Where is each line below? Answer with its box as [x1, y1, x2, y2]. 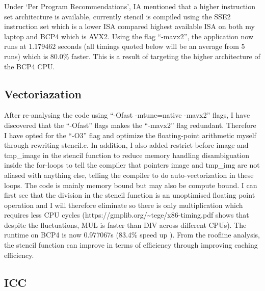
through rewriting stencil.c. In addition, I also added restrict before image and [4, 140, 249, 150]
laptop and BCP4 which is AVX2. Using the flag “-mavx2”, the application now [4, 31, 253, 41]
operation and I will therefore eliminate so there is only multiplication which [4, 199, 243, 210]
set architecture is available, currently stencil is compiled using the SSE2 [4, 11, 231, 21]
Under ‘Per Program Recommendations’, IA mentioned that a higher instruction [4, 1, 255, 11]
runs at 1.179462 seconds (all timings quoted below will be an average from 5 [4, 41, 245, 51]
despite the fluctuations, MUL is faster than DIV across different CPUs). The [4, 219, 247, 230]
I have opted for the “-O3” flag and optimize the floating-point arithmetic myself [4, 129, 256, 140]
